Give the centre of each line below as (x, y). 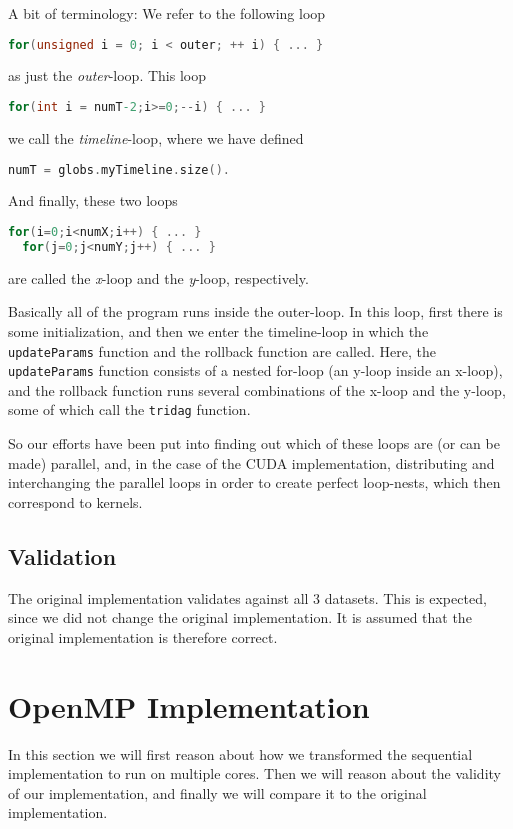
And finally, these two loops (93, 200)
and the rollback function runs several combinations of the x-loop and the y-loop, (257, 389)
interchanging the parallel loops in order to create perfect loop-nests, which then (254, 482)
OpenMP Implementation (189, 705)
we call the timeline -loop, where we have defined (156, 137)
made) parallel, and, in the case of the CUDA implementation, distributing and (251, 462)
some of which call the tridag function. (129, 409)
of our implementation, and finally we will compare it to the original (217, 792)
